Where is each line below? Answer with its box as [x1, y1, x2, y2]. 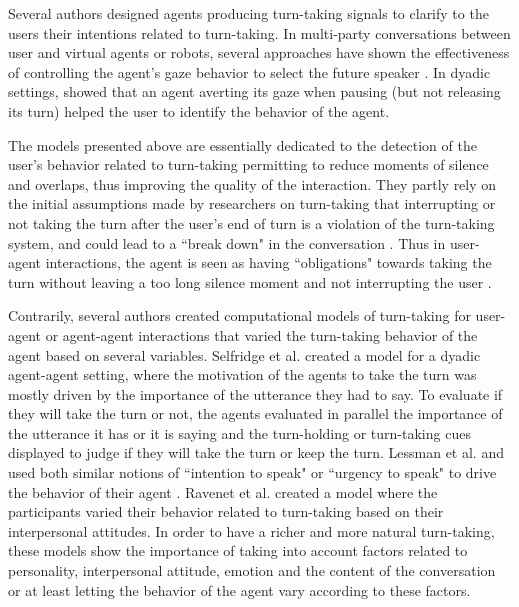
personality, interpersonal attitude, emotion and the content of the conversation [8, 560, 496, 581]
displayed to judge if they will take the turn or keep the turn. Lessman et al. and [8, 442, 505, 463]
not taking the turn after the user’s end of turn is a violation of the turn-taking [8, 212, 495, 233]
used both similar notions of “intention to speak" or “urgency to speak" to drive [8, 462, 497, 483]
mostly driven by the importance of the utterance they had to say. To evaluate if [8, 383, 503, 404]
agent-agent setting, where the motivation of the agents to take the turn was [8, 364, 477, 385]
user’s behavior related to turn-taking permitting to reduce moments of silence [8, 154, 489, 175]
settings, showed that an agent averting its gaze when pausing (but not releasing [8, 81, 501, 102]
